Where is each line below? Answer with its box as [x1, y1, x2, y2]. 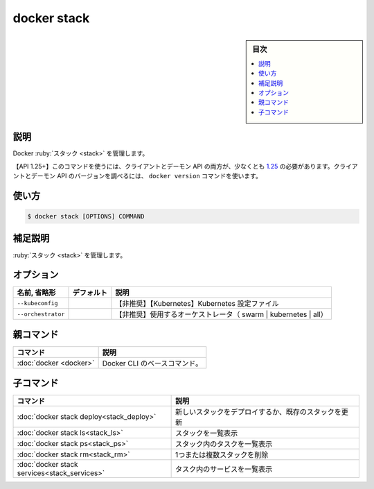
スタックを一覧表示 [175, 429, 238, 438]
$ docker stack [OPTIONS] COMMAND [27, 212, 145, 221]
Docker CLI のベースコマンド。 [102, 358, 203, 368]
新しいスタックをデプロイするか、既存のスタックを [175, 407, 342, 417]
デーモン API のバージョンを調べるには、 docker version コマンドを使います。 [30, 172, 262, 180]
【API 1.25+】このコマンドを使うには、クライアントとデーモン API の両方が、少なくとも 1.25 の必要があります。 [12, 162, 334, 170]
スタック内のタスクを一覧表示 [175, 439, 273, 449]
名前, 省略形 [17, 288, 56, 298]
